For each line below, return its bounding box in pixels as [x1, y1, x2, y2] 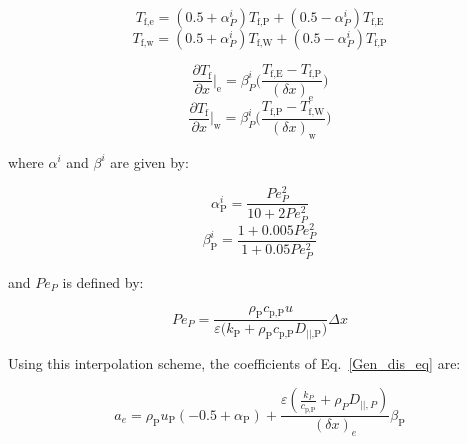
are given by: [110, 151, 189, 172]
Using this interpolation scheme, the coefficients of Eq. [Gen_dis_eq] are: [8, 352, 461, 373]
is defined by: [62, 271, 144, 292]
